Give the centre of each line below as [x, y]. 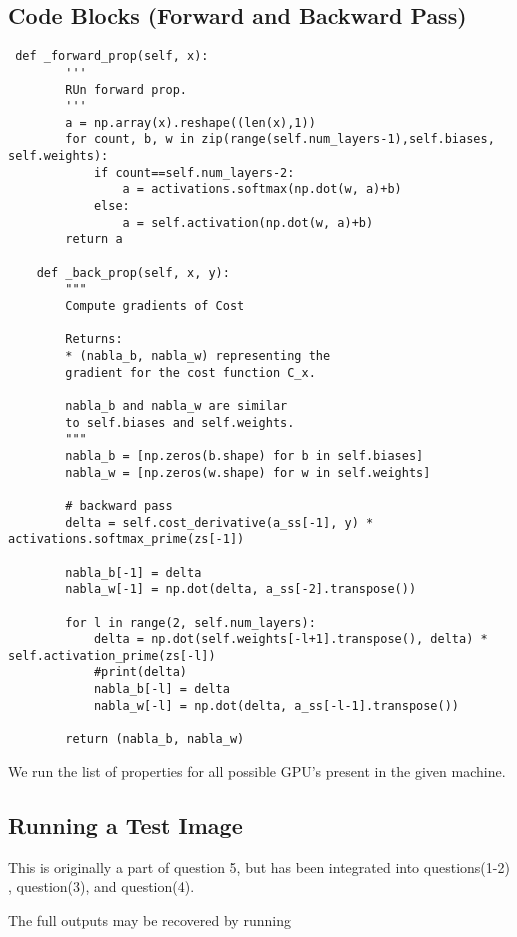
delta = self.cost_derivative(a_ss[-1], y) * [219, 522]
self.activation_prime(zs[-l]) [112, 655]
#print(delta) [140, 672]
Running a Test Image [125, 824]
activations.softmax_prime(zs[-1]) [126, 539]
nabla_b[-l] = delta [161, 689]
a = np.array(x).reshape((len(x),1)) [190, 122]
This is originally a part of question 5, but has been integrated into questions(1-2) [259, 866]
